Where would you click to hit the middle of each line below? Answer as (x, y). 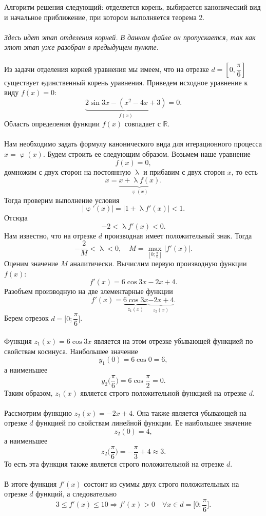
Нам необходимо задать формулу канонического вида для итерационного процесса (133, 144)
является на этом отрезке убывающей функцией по (173, 340)
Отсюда (16, 218)
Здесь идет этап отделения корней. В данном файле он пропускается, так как (130, 37)
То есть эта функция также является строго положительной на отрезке (114, 463)
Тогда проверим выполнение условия (62, 200)
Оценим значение (31, 263)
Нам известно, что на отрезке (50, 235)
